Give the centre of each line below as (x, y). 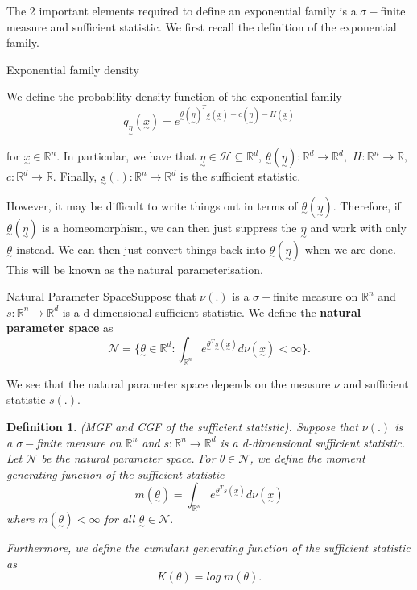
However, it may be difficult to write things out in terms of (152, 205)
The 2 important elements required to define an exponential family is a (182, 10)
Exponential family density (73, 69)
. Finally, (75, 176)
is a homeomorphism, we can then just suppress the (169, 227)
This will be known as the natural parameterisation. (135, 269)
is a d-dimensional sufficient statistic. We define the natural (212, 312)
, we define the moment (308, 458)
